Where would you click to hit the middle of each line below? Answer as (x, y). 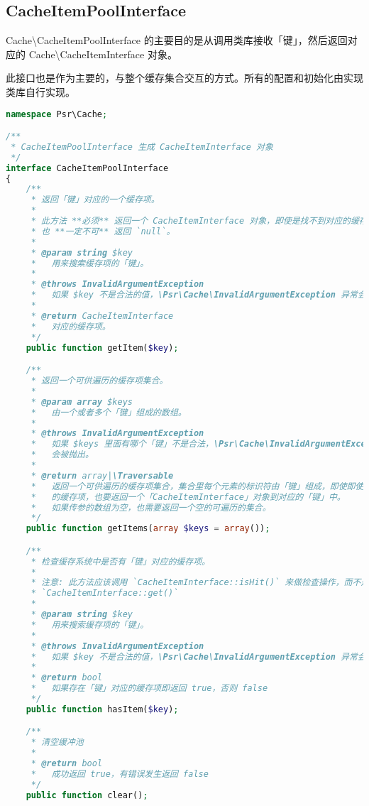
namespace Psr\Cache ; (57, 114)
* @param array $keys (82, 402)
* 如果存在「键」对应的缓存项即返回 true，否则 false (149, 688)
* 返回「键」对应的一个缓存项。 (95, 200)
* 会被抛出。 (62, 455)
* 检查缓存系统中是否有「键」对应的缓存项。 (120, 561)
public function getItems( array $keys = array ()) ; (148, 529)
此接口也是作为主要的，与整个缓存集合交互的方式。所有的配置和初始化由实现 (184, 78)
